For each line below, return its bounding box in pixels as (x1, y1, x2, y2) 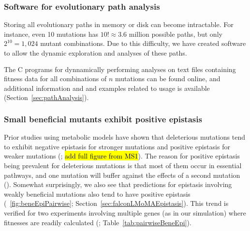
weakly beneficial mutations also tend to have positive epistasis (4, 188, 191, 199)
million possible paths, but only (129, 29, 222, 39)
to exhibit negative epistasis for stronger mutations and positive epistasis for (4, 141, 230, 151)
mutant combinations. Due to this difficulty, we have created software (40, 38, 246, 48)
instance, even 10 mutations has (4, 29, 99, 39)
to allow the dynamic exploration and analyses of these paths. (4, 48, 187, 58)
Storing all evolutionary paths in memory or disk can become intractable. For (4, 19, 234, 29)
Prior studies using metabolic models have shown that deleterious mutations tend (4, 132, 246, 142)
